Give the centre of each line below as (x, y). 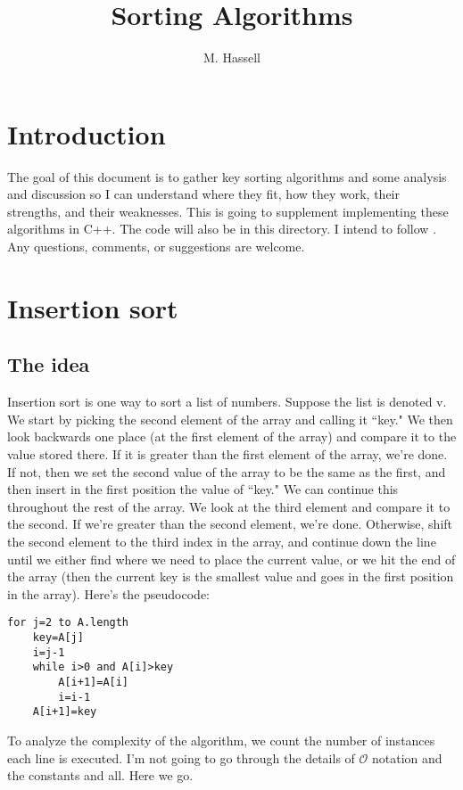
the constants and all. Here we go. (100, 775)
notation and (407, 757)
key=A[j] (58, 637)
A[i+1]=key (65, 712)
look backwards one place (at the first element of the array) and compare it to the (232, 436)
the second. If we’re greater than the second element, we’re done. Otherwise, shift (230, 524)
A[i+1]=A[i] (94, 682)
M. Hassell (232, 58)
